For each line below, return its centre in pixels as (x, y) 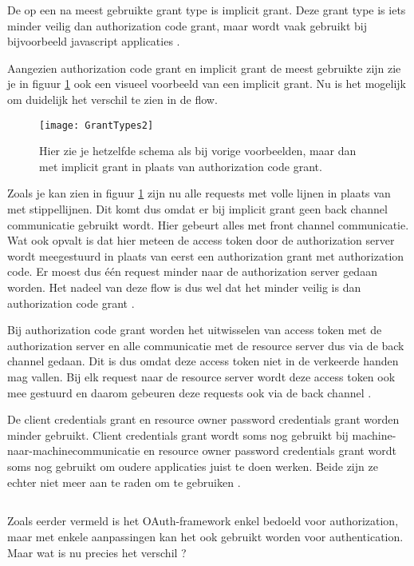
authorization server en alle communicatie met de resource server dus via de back (206, 345)
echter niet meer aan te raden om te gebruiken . (124, 482)
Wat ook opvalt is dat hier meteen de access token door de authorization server (201, 240)
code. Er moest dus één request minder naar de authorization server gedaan (192, 271)
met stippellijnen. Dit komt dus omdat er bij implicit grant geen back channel (197, 209)
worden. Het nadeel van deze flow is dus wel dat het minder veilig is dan (184, 287)
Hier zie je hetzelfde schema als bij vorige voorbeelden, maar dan (198, 151)
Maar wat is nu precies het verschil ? (97, 552)
